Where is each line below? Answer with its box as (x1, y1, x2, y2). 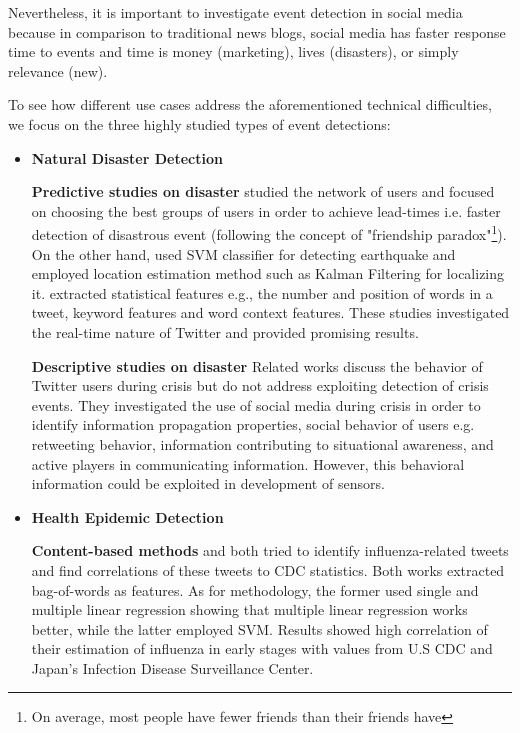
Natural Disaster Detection (31, 147, 223, 168)
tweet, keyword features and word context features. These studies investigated (31, 302, 510, 323)
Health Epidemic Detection (31, 506, 224, 527)
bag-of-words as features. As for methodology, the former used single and (31, 579, 479, 600)
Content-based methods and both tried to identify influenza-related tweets (31, 540, 509, 561)
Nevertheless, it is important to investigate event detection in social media (8, 2, 463, 22)
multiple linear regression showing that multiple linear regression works (31, 599, 468, 620)
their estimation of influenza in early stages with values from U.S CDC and (31, 638, 493, 659)
